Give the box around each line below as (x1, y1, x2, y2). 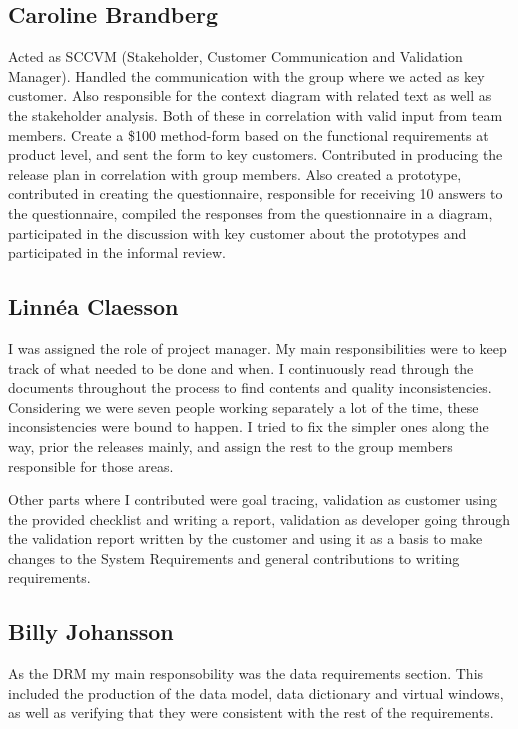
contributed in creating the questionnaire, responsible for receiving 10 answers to (8, 183, 503, 204)
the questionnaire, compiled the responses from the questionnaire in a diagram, (8, 202, 493, 223)
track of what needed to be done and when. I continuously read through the (8, 357, 474, 378)
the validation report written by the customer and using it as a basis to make (8, 528, 483, 549)
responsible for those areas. (8, 455, 174, 476)
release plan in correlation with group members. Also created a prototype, (8, 163, 462, 184)
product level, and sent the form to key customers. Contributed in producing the (8, 144, 503, 165)
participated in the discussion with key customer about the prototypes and (8, 222, 467, 243)
